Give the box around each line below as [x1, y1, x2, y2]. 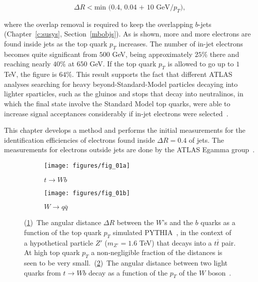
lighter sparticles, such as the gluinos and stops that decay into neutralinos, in [4, 88, 243, 99]
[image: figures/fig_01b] [44, 189, 130, 197]
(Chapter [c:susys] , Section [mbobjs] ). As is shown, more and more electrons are [4, 28, 251, 39]
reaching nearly [4, 58, 51, 69]
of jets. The [188, 134, 224, 145]
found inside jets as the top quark [4, 38, 107, 48]
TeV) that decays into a [139, 237, 212, 248]
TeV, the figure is [4, 69, 57, 79]
